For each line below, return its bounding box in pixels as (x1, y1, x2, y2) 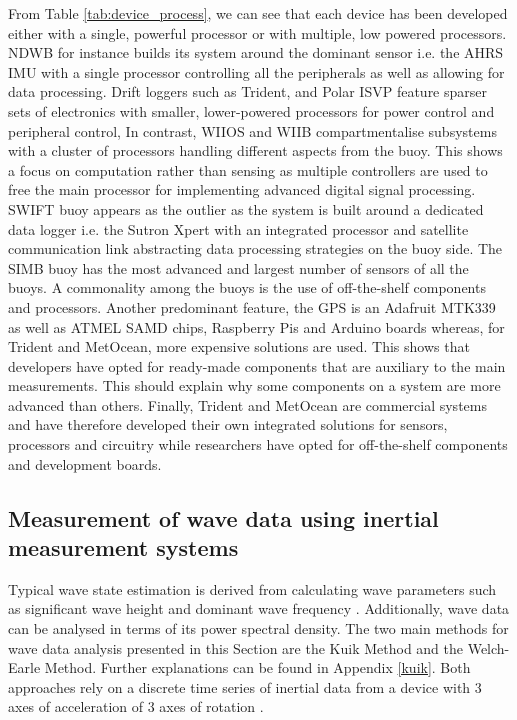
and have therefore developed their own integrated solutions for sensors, (8, 414, 448, 435)
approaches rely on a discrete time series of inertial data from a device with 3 (8, 676, 482, 697)
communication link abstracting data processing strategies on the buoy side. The (8, 238, 503, 259)
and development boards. (8, 453, 162, 474)
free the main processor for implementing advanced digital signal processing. (8, 179, 476, 200)
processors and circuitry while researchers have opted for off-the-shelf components (8, 434, 508, 455)
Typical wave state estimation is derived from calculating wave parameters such (8, 578, 497, 599)
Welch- (467, 637, 510, 658)
